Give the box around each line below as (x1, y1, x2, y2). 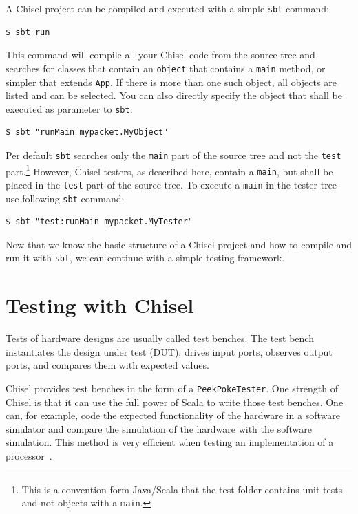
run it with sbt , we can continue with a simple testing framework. (6, 250, 285, 265)
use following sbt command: (6, 191, 125, 205)
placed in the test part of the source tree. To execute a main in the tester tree (6, 177, 337, 191)
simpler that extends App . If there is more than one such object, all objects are (6, 74, 337, 89)
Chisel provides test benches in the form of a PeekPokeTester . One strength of (6, 381, 338, 396)
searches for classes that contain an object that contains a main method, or (6, 61, 326, 75)
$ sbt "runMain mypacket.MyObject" (6, 127, 169, 138)
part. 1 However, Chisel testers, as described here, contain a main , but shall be (6, 162, 333, 178)
